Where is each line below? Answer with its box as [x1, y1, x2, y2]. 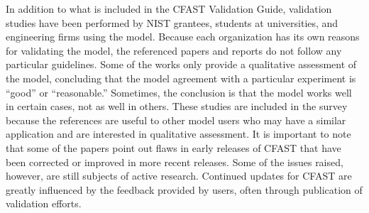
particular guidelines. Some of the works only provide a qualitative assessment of [6, 57, 357, 72]
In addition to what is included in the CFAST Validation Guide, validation [6, 1, 332, 16]
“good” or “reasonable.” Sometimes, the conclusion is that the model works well [6, 84, 352, 99]
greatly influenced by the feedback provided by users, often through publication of [6, 182, 363, 197]
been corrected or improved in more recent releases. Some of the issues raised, [6, 154, 343, 169]
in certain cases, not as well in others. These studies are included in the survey [6, 99, 348, 114]
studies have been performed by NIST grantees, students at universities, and [6, 15, 338, 30]
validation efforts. [6, 196, 82, 211]
